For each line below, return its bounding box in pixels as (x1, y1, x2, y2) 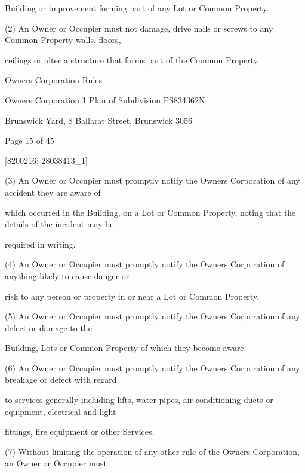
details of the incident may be (5, 218, 114, 230)
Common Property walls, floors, (5, 33, 121, 46)
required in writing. (5, 237, 76, 250)
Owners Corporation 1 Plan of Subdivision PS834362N (5, 93, 205, 106)
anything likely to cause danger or (5, 269, 130, 282)
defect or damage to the (5, 321, 92, 334)
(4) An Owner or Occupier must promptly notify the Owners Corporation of (5, 258, 285, 270)
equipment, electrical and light (5, 405, 116, 417)
